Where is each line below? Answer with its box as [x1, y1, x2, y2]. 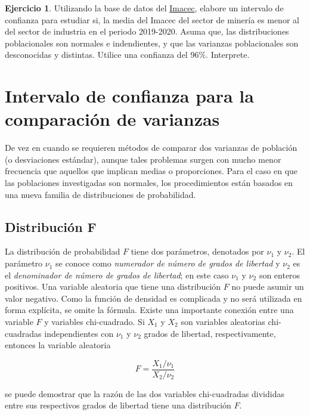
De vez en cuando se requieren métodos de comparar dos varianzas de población [5, 141, 297, 154]
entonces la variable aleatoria [5, 339, 111, 351]
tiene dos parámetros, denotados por [131, 245, 264, 258]
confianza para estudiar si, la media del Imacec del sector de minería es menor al [5, 13, 299, 26]
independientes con [44, 327, 114, 339]
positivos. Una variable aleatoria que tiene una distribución [5, 280, 221, 293]
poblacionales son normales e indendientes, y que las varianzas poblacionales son [5, 36, 299, 49]
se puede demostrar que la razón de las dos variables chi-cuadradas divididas [5, 387, 284, 399]
